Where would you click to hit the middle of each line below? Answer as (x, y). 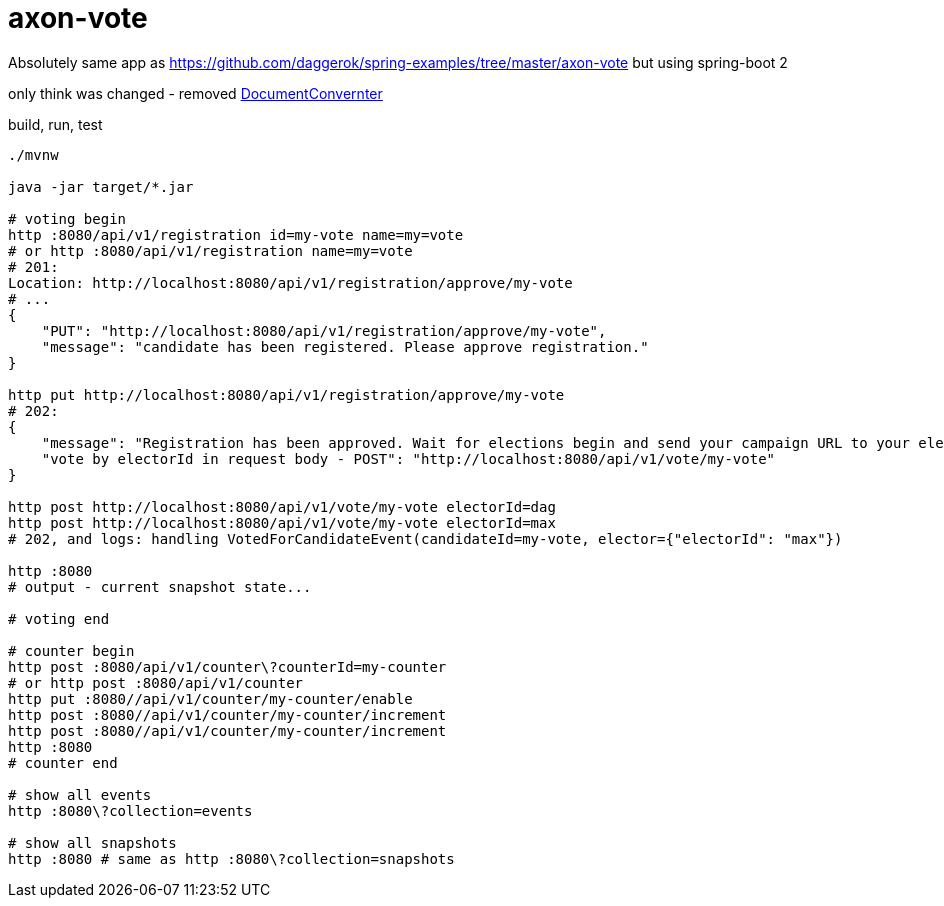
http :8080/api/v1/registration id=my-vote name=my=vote (236, 234)
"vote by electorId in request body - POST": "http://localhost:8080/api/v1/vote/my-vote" (408, 458)
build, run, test (55, 124)
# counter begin (71, 650)
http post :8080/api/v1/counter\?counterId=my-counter (227, 666)
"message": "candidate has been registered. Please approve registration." (345, 346)
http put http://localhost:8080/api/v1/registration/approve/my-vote (286, 394)
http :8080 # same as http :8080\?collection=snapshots (231, 858)
